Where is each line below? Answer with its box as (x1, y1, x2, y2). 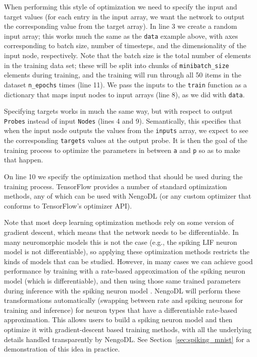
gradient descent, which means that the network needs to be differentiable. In (4, 226, 239, 237)
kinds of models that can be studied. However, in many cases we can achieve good (4, 256, 253, 266)
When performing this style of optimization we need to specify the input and (4, 1, 237, 11)
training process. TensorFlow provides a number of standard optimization (4, 181, 227, 191)
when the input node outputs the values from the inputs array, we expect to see (4, 125, 249, 136)
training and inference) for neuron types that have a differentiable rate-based (4, 304, 237, 315)
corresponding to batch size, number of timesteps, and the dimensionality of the (4, 40, 247, 51)
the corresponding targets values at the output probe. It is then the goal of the (4, 135, 248, 145)
